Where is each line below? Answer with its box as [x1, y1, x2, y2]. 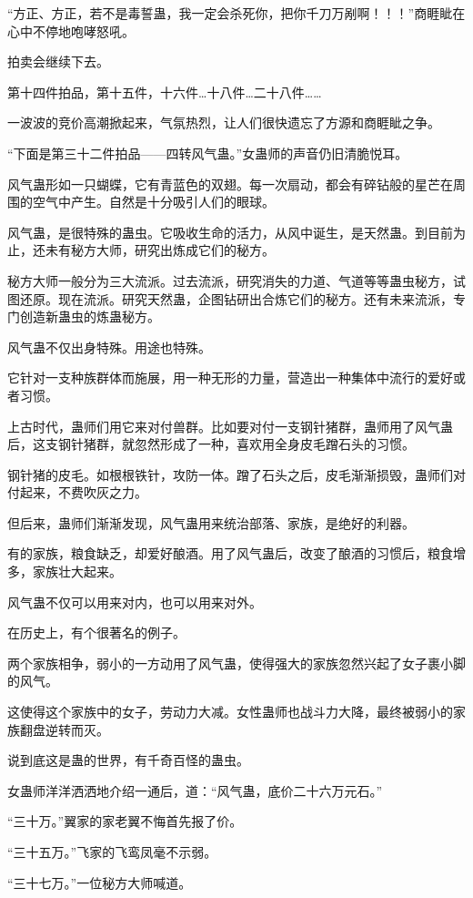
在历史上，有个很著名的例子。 [7, 623, 186, 642]
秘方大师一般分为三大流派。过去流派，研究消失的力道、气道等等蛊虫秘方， [7, 270, 453, 290]
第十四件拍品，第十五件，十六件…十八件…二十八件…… [7, 82, 322, 101]
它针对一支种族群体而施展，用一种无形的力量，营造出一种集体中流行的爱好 [7, 368, 453, 387]
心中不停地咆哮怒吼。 [7, 21, 135, 40]
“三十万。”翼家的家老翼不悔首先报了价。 [7, 811, 243, 831]
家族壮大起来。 [32, 562, 122, 581]
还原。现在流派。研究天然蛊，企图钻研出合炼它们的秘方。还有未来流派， [19, 289, 453, 308]
